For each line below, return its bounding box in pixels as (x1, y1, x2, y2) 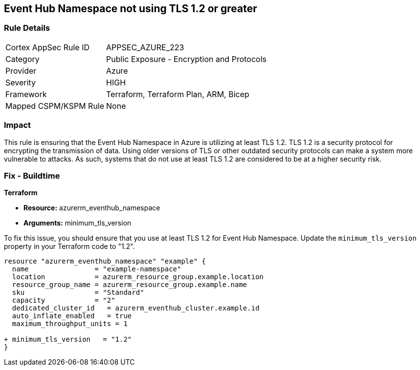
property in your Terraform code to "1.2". (4, 242, 135, 251)
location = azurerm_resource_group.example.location (12, 273, 264, 281)
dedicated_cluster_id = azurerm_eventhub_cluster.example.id (12, 304, 260, 312)
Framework (5, 89, 47, 99)
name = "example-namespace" (12, 265, 181, 273)
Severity (5, 77, 36, 87)
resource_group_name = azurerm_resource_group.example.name (12, 281, 247, 289)
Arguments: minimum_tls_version (23, 219, 132, 227)
